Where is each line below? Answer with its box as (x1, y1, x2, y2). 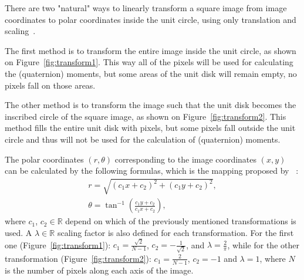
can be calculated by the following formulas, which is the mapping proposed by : (5, 164, 299, 177)
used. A (5, 226, 32, 238)
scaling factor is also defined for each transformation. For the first (57, 226, 294, 238)
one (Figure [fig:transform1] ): (5, 238, 111, 251)
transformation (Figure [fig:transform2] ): (5, 252, 151, 264)
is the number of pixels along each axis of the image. (5, 264, 194, 276)
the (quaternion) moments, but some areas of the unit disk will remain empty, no (5, 67, 297, 79)
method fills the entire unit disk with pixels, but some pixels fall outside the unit (5, 122, 296, 134)
